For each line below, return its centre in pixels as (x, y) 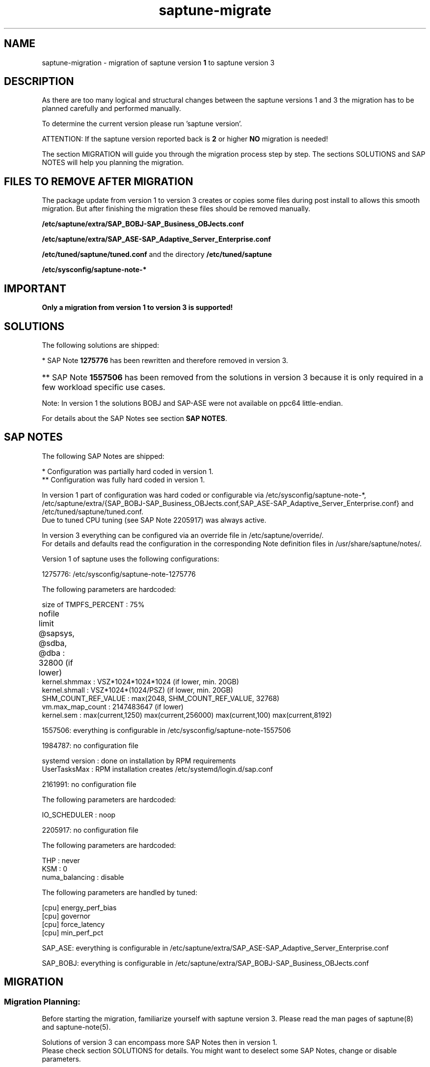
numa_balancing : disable (83, 877)
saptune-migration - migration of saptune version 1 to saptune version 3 (158, 62)
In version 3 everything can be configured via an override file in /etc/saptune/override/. (183, 535)
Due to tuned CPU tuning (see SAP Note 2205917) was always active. (154, 520)
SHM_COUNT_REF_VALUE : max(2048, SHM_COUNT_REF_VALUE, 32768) (161, 698)
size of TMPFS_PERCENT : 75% (93, 604)
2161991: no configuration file (89, 784)
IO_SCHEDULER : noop (79, 814)
